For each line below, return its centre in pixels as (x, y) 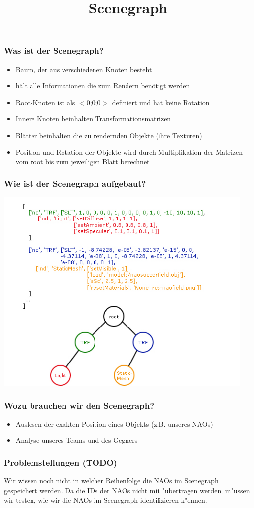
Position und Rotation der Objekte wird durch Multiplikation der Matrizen (129, 152)
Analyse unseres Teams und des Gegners (77, 440)
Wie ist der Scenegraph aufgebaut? (75, 183)
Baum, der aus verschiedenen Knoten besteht (84, 69)
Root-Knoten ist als (45, 102)
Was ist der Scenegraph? (54, 51)
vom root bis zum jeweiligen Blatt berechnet (82, 162)
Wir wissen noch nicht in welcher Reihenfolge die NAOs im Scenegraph (111, 481)
